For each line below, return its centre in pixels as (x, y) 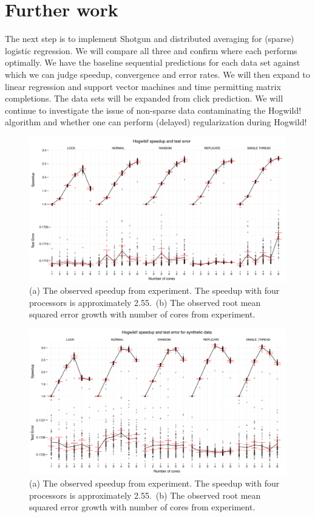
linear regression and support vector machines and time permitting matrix (143, 86)
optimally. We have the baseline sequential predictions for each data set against (153, 62)
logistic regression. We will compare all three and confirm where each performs (151, 50)
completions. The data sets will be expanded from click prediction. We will (144, 98)
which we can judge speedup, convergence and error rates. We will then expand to (157, 74)
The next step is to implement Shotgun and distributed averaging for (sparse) (150, 39)
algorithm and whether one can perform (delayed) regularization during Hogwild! (156, 122)
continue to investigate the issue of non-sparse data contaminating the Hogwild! (153, 110)
